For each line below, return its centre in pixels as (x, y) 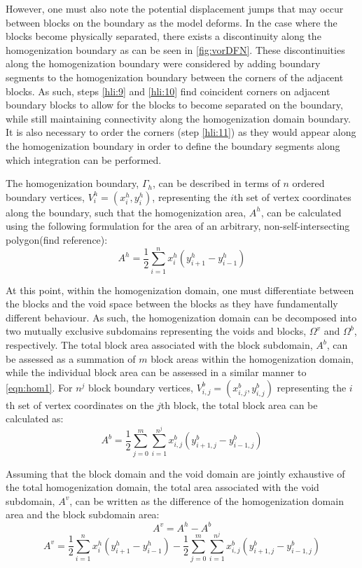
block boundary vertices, (141, 387)
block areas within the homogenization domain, (252, 358)
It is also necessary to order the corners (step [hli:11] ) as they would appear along (181, 132)
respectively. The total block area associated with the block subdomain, (159, 345)
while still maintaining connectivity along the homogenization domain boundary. (178, 118)
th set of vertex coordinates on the (80, 404)
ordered (308, 183)
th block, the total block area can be (239, 404)
